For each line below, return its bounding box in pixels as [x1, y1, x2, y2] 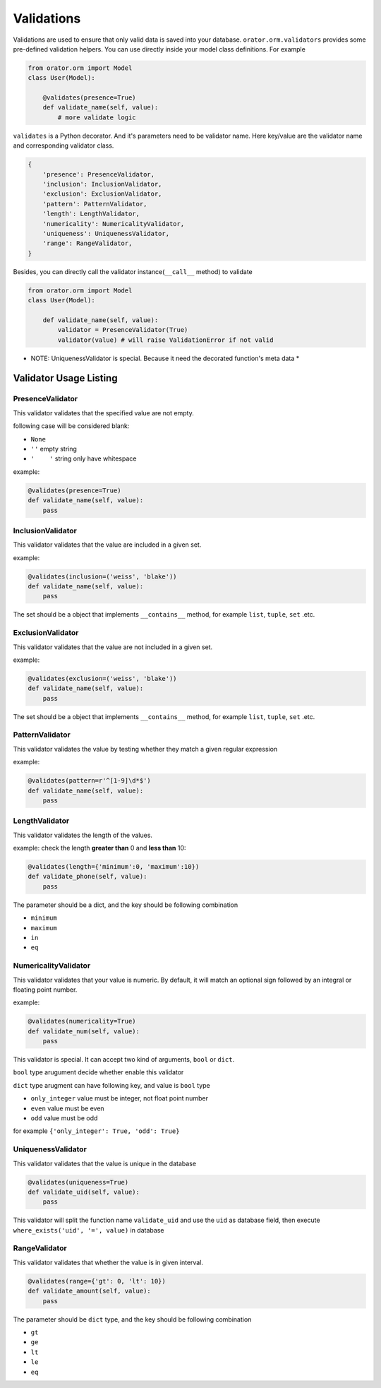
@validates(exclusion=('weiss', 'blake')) [28, 675, 177, 682]
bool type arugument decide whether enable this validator [13, 1068, 184, 1076]
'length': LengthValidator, [42, 210, 140, 218]
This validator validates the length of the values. [13, 831, 153, 839]
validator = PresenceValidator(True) [57, 326, 188, 334]
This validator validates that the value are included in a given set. [13, 540, 202, 549]
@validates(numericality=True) [28, 1017, 137, 1026]
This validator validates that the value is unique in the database [13, 1159, 197, 1168]
